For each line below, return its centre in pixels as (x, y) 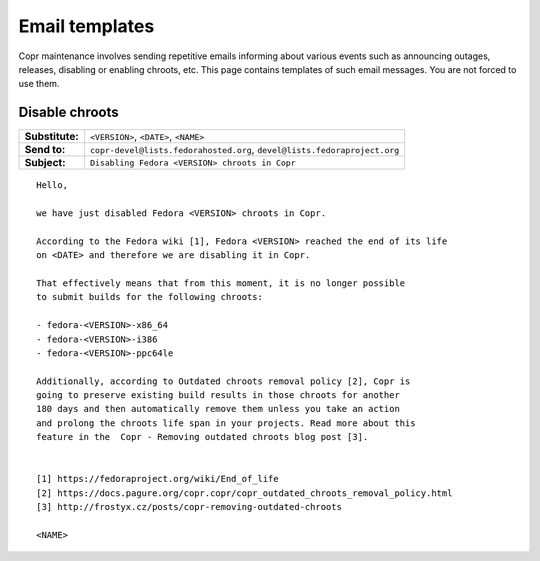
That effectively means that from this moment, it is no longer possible (221, 283)
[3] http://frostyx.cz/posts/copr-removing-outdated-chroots (189, 507)
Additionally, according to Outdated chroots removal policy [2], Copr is (223, 381)
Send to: (45, 150)
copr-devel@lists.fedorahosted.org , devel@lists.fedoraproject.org (245, 150)
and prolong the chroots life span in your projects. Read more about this (226, 423)
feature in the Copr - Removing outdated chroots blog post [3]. (202, 437)
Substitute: (51, 137)
